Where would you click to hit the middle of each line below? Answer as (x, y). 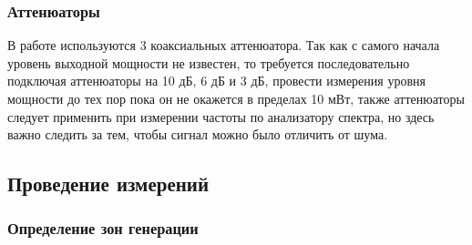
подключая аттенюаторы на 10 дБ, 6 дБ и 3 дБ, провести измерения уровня (216, 81)
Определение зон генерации (103, 228)
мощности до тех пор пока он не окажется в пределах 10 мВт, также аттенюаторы (236, 98)
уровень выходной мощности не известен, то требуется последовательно (209, 62)
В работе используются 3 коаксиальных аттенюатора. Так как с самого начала (224, 45)
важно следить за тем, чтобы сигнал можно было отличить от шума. (198, 134)
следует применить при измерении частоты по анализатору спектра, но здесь (221, 116)
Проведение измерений (108, 184)
